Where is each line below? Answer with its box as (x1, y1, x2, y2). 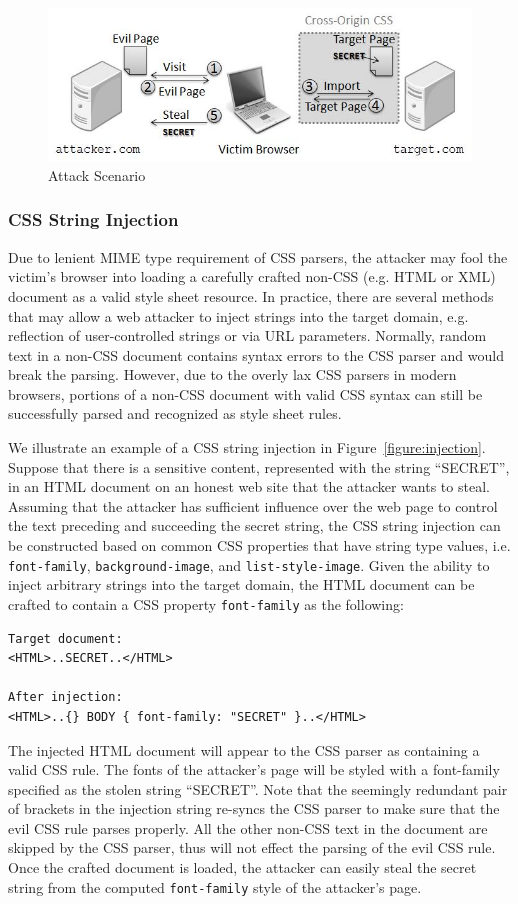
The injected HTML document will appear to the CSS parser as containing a (8, 739, 480, 760)
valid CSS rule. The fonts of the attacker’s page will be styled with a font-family (8, 759, 500, 780)
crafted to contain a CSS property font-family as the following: (8, 593, 404, 614)
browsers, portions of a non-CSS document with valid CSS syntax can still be (8, 383, 483, 404)
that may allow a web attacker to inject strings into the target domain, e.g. (8, 305, 469, 326)
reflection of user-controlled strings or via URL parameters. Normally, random (8, 325, 487, 346)
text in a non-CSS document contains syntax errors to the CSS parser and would (8, 344, 504, 365)
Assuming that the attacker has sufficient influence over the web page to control (8, 495, 498, 516)
